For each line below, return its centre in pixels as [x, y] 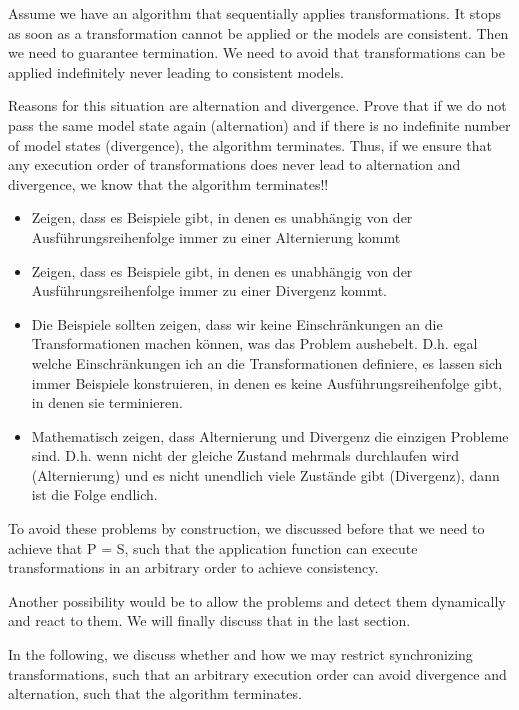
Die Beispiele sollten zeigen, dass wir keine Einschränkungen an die [237, 323]
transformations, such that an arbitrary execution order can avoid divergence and [257, 673]
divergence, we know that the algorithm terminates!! [168, 183]
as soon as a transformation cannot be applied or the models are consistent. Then [258, 32]
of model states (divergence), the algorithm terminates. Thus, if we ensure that [250, 144]
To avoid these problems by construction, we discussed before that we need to [246, 528]
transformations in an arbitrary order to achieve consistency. [193, 567]
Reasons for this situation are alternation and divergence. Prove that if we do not [257, 105]
